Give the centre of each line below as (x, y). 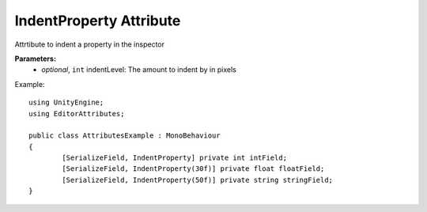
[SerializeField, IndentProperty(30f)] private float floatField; (193, 169)
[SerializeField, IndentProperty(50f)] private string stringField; (198, 180)
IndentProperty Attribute (98, 21)
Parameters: (36, 59)
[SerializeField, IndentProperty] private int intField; (175, 158)
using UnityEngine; (66, 102)
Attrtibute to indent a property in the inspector (90, 44)
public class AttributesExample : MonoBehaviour (125, 136)
